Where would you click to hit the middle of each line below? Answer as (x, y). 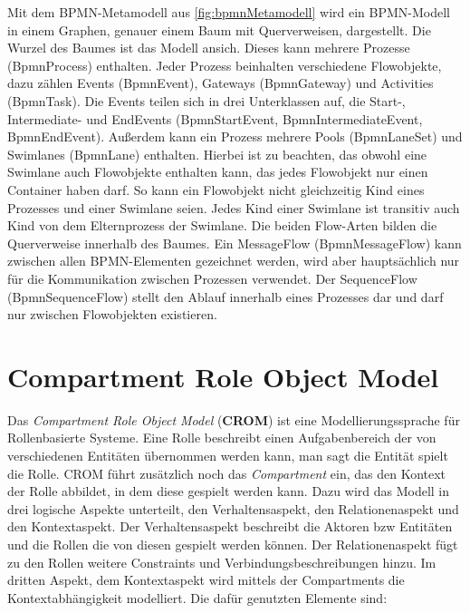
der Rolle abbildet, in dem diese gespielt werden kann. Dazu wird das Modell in (229, 491)
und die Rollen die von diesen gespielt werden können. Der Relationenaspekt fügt (233, 544)
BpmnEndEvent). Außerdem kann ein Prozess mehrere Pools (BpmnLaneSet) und (235, 136)
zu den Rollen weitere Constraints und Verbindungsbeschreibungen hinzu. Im (222, 562)
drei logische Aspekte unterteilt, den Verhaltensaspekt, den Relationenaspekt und (233, 508)
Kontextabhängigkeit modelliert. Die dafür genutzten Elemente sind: (197, 597)
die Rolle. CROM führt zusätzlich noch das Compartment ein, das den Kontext (227, 473)
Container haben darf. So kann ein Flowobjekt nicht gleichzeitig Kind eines (216, 189)
